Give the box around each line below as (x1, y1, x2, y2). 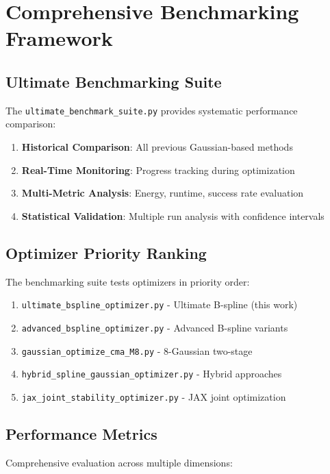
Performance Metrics (5, 423, 157, 444)
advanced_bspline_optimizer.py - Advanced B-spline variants (21, 320, 288, 334)
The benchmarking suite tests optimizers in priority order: (5, 274, 250, 288)
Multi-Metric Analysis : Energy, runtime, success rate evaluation (21, 186, 304, 200)
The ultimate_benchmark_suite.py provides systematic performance (5, 103, 298, 117)
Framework (5, 24, 113, 52)
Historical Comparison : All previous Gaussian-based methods (21, 140, 293, 154)
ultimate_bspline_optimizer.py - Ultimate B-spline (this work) (21, 297, 298, 312)
